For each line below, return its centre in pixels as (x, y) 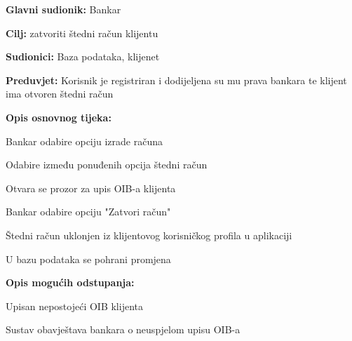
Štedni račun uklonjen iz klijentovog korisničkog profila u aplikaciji (149, 235)
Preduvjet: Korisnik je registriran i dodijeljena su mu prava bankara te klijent (176, 80)
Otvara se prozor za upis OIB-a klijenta (91, 188)
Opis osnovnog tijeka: (59, 117)
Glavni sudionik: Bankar (63, 9)
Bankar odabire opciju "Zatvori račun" (88, 212)
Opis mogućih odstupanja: (70, 282)
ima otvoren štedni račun (60, 94)
